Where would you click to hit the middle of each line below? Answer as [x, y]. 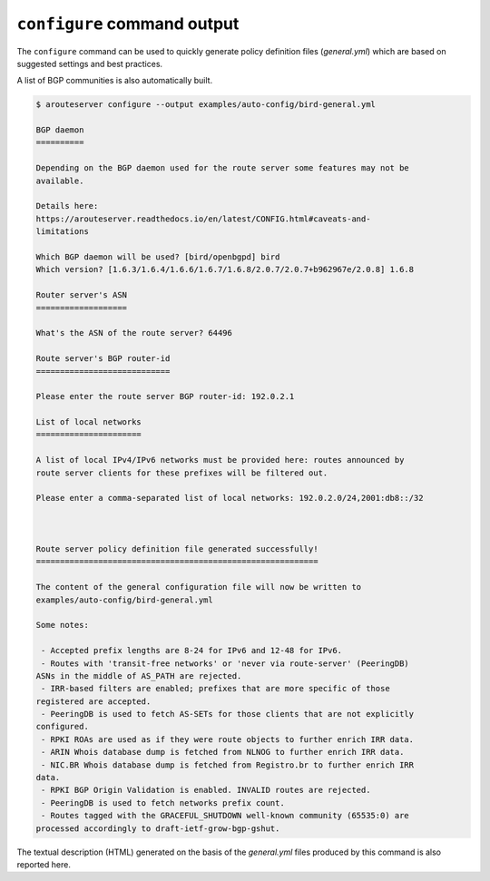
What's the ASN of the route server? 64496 [134, 333]
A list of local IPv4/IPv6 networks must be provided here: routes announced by [220, 460]
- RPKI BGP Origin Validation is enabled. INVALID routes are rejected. [206, 790]
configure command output [128, 24]
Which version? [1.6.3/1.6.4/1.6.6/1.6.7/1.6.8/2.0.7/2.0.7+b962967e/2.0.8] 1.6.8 [225, 269]
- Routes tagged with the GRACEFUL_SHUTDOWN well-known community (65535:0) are [225, 816]
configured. [63, 727]
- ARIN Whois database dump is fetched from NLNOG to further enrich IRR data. [223, 752]
